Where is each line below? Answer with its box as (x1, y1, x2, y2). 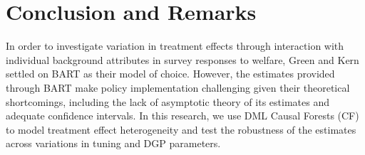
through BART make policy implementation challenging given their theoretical (6, 80, 350, 95)
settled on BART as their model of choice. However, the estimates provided (6, 66, 335, 81)
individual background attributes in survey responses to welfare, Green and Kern (6, 52, 359, 67)
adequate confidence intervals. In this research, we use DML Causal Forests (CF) (6, 108, 359, 123)
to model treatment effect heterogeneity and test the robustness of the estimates (6, 122, 356, 137)
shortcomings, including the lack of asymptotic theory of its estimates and (6, 94, 329, 109)
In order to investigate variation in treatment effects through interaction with (6, 38, 344, 53)
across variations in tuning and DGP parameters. (6, 136, 221, 151)
